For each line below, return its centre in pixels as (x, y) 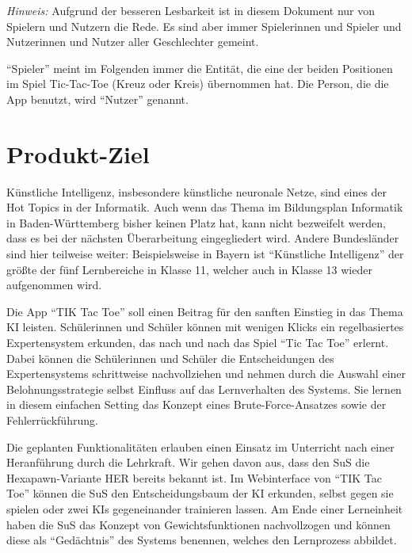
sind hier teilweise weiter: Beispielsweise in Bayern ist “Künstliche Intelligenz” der (205, 254)
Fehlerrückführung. (52, 420)
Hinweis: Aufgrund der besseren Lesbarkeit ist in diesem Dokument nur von (191, 10)
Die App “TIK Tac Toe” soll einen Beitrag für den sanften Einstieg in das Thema (205, 311)
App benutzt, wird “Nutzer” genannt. (97, 99)
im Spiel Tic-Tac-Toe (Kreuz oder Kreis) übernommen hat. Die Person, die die (198, 84)
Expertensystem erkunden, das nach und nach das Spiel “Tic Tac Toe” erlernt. (198, 343)
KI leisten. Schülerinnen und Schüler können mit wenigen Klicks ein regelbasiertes (205, 327)
